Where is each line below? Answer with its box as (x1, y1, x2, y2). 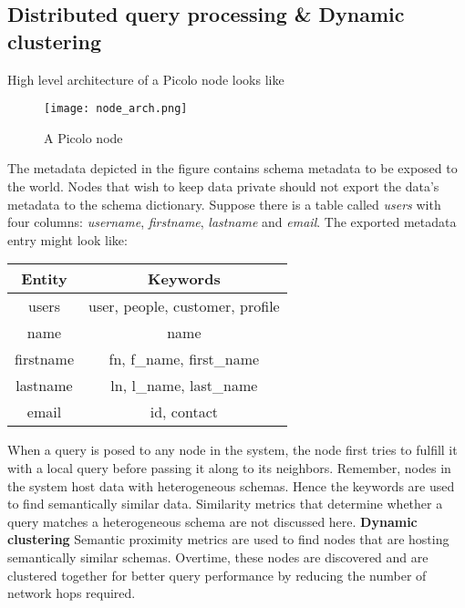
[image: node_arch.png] (44, 102, 188, 116)
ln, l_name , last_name (110, 375, 258, 397)
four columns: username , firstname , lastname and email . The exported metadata (7, 212, 457, 232)
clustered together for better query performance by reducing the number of (7, 565, 427, 584)
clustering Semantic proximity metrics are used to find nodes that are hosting (7, 530, 449, 549)
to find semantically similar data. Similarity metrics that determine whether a (7, 494, 443, 513)
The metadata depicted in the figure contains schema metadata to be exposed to (7, 159, 458, 178)
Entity (21, 268, 67, 290)
